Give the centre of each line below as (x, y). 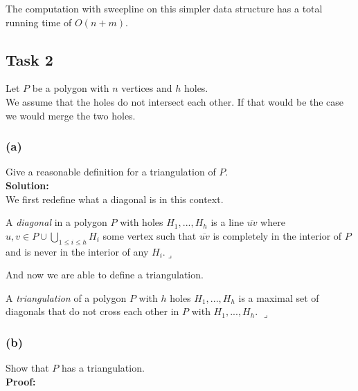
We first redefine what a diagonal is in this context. (115, 199)
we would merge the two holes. (71, 115)
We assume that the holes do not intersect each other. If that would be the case (175, 101)
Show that (27, 368)
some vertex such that (150, 235)
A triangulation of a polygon (66, 297)
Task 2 (29, 59)
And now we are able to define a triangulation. (105, 275)
